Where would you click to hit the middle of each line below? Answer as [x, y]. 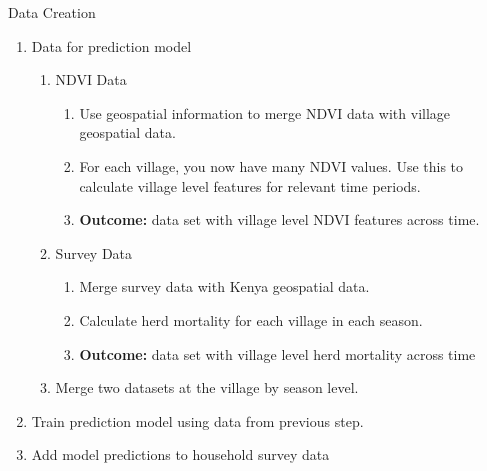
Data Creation [52, 12]
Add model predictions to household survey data [180, 454]
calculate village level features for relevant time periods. [250, 185]
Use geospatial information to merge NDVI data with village [265, 112]
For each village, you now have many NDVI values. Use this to [271, 165]
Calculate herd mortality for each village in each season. [251, 319]
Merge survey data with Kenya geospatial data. [224, 286]
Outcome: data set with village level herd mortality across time [277, 353]
